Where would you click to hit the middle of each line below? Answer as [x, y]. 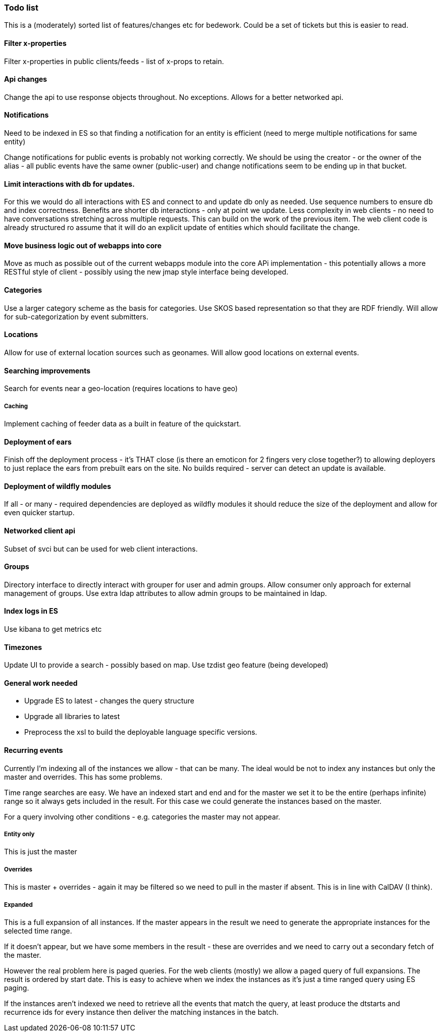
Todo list [21, 8]
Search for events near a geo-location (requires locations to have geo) [121, 389]
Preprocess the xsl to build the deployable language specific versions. [141, 732]
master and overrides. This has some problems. [83, 777]
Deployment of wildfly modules [58, 486]
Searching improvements [47, 370]
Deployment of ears [38, 442]
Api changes [26, 79]
